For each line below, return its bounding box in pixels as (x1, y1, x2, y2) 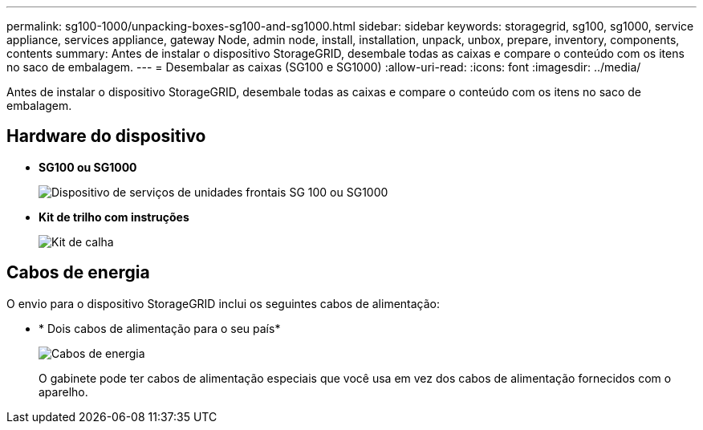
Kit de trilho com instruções (39, 209, 189, 224)
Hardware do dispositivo (6, 126, 206, 147)
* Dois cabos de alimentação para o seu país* (39, 321, 281, 335)
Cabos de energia (6, 262, 150, 283)
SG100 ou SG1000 (39, 160, 137, 174)
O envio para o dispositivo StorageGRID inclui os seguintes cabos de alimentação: (6, 296, 441, 310)
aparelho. (39, 384, 88, 399)
